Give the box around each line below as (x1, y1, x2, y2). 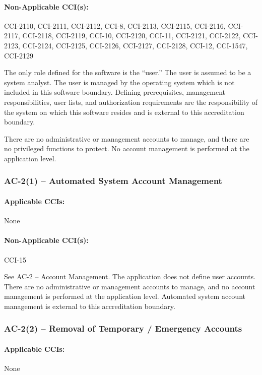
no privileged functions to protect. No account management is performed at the (4, 143, 249, 154)
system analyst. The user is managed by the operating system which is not (4, 77, 235, 87)
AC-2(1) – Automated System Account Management (4, 174, 222, 187)
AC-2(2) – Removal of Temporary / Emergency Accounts (4, 322, 242, 335)
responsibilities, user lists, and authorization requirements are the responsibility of (4, 96, 258, 107)
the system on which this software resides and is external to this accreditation (4, 106, 244, 117)
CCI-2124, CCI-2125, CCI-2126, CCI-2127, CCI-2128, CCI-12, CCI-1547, (22, 40, 248, 50)
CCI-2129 (4, 50, 33, 60)
